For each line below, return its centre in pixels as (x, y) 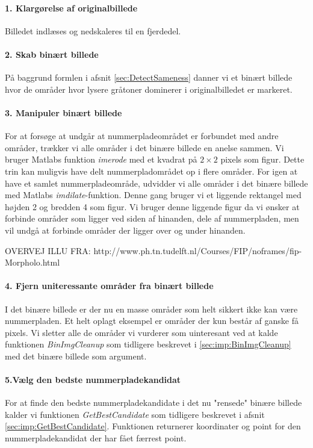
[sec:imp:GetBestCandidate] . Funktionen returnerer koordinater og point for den (153, 426)
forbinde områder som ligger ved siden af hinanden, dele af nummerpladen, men (152, 218)
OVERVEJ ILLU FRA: (48, 250)
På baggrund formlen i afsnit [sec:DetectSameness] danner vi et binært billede (149, 77)
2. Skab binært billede (52, 54)
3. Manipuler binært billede (64, 112)
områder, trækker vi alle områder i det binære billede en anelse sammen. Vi (144, 147)
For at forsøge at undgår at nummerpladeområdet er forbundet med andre (142, 136)
